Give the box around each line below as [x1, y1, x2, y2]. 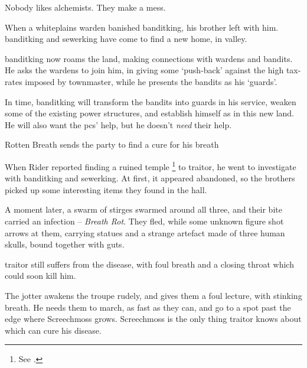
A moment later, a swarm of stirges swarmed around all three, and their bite [5, 203, 282, 216]
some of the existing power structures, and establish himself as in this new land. [5, 107, 295, 119]
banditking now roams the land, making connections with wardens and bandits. [5, 52, 293, 64]
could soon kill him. [5, 269, 76, 282]
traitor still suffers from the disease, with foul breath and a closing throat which [5, 258, 294, 270]
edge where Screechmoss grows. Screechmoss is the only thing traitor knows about [5, 312, 302, 325]
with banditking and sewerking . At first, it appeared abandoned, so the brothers [5, 172, 295, 184]
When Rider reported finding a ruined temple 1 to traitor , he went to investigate [5, 158, 296, 172]
